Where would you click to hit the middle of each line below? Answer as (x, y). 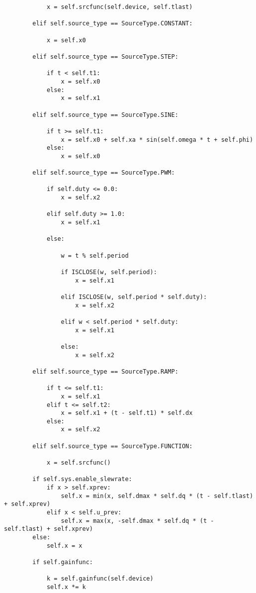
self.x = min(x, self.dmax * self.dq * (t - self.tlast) (157, 496)
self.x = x (64, 545)
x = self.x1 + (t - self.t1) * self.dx (127, 413)
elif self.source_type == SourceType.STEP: (105, 56)
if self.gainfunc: (63, 562)
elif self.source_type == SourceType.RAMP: (105, 371)
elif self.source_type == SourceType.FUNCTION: (113, 446)
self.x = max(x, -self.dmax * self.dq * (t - (137, 521)
